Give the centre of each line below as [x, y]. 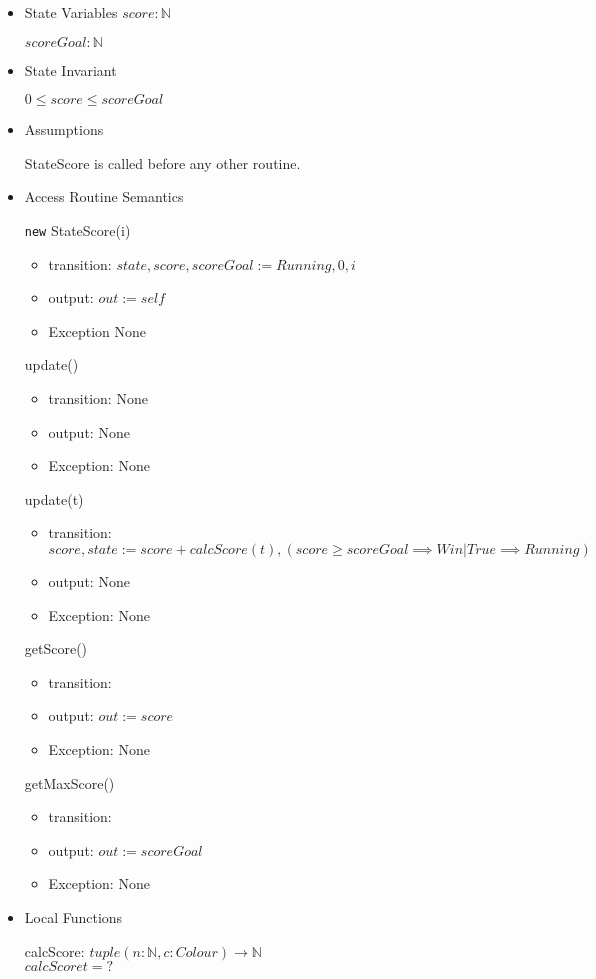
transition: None [98, 398]
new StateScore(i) [77, 229]
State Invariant [70, 69]
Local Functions [73, 916]
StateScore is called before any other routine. [162, 162]
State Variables [71, 12]
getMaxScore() [69, 782]
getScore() [56, 648]
